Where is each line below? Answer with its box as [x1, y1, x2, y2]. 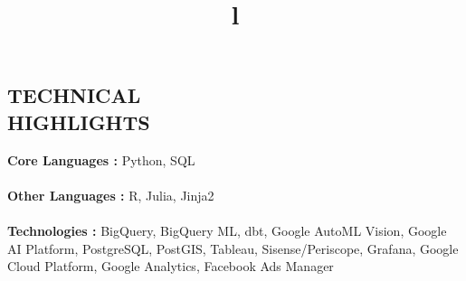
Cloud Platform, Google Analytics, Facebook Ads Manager [7, 257, 334, 276]
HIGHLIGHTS [7, 108, 150, 136]
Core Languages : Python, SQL [7, 150, 195, 169]
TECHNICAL [7, 81, 141, 109]
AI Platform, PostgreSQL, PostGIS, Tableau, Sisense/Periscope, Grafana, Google [7, 239, 459, 258]
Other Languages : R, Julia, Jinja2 [7, 185, 214, 204]
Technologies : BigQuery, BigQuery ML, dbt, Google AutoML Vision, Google [7, 220, 447, 239]
